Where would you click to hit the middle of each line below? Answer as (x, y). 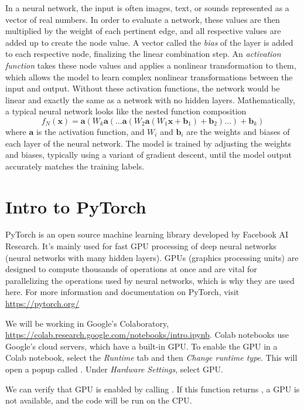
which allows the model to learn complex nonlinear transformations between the (149, 77)
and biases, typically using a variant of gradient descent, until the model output (148, 155)
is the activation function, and (90, 131)
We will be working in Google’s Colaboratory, (87, 323)
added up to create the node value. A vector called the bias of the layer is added (149, 42)
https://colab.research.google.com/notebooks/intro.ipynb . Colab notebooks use (147, 335)
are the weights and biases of (238, 131)
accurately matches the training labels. (75, 166)
